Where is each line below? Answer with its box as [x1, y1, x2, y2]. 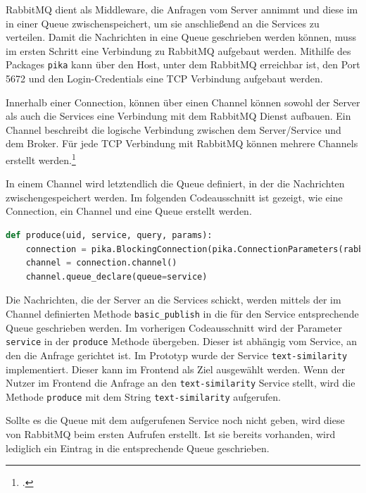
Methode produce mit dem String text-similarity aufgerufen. [6, 389, 281, 404]
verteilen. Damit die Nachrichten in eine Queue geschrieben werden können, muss [6, 30, 356, 44]
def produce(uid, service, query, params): [6, 230, 213, 241]
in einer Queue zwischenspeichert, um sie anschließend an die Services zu [6, 15, 320, 30]
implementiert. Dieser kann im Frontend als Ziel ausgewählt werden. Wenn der [6, 361, 346, 376]
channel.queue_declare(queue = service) [25, 271, 208, 282]
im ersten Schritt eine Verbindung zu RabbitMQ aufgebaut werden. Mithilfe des [6, 43, 351, 58]
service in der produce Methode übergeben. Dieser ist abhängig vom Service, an [6, 334, 357, 349]
